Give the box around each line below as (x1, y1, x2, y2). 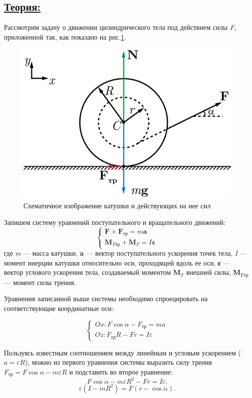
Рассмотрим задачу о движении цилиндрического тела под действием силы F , (4, 22, 236, 32)
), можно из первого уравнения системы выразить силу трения (25, 357, 212, 367)
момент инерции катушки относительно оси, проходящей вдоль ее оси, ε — (4, 257, 230, 267)
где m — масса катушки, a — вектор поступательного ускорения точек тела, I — (4, 248, 247, 258)
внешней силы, (186, 267, 231, 277)
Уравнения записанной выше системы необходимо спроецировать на (4, 293, 208, 304)
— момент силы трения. (4, 277, 76, 287)
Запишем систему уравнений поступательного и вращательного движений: (4, 217, 226, 227)
